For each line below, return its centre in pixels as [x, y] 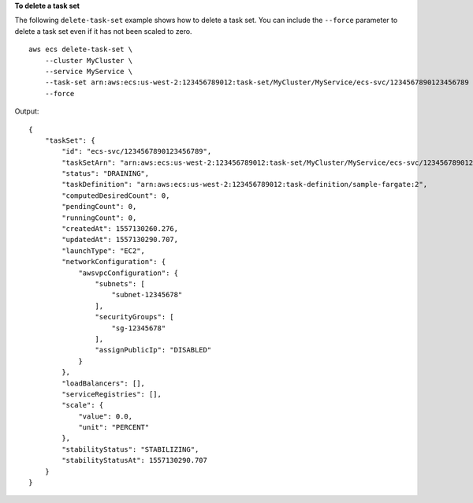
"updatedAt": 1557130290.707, [120, 240]
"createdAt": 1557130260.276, [120, 229]
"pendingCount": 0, [99, 207]
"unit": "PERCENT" [114, 427]
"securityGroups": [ [135, 317]
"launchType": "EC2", [104, 251]
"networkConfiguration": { [114, 262]
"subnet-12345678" [147, 295]
